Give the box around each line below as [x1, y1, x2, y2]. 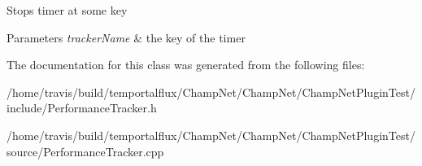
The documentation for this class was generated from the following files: [7, 56, 365, 73]
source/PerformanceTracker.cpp [7, 142, 164, 159]
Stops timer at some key [7, 2, 128, 18]
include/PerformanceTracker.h [7, 99, 157, 116]
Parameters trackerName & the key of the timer [7, 28, 246, 46]
